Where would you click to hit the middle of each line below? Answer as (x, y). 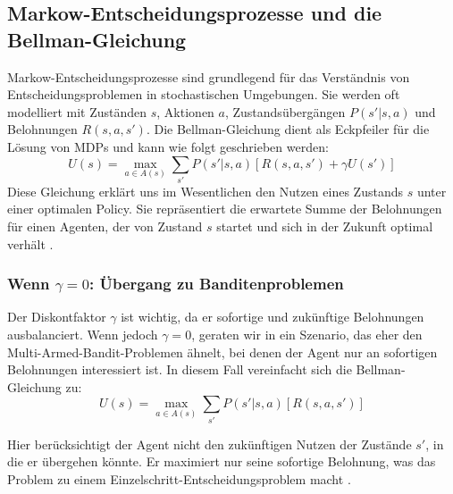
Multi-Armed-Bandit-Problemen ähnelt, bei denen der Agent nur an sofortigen (222, 352)
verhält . (30, 243)
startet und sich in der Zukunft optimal (325, 226)
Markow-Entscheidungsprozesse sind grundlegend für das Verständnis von (209, 76)
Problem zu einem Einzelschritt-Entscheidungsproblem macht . (179, 478)
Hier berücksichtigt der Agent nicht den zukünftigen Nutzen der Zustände (210, 444)
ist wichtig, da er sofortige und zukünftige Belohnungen (273, 317)
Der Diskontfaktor (57, 317)
